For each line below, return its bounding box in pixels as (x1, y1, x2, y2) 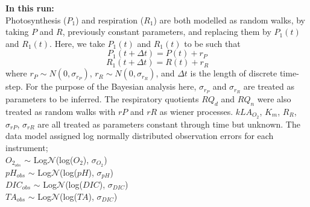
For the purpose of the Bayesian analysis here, (25, 80, 197, 93)
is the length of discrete (190, 67, 277, 79)
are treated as (243, 80, 294, 93)
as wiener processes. (159, 105, 233, 118)
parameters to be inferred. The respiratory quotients (5, 93, 199, 105)
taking (5, 25, 29, 38)
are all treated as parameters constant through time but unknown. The (37, 117, 300, 130)
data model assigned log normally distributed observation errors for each (5, 129, 274, 142)
